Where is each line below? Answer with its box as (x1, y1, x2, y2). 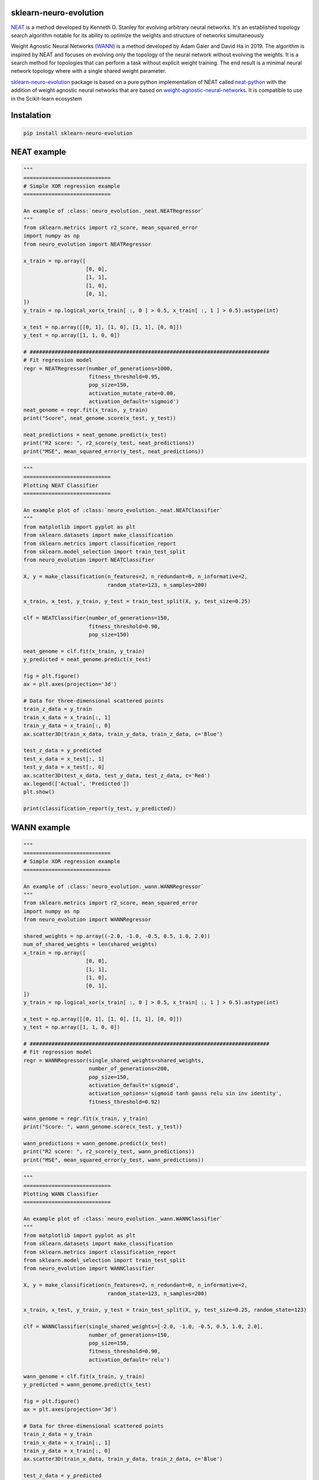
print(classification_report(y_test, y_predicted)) (23, 805, 177, 812)
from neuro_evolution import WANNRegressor (23, 916, 152, 923)
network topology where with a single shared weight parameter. (11, 67, 167, 75)
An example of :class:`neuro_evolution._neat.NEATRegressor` (23, 208, 204, 214)
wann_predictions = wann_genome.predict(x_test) (23, 1140, 167, 1147)
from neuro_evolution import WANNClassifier (23, 1265, 155, 1272)
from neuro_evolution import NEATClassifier (23, 556, 155, 564)
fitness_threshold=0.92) (89, 1098, 161, 1105)
